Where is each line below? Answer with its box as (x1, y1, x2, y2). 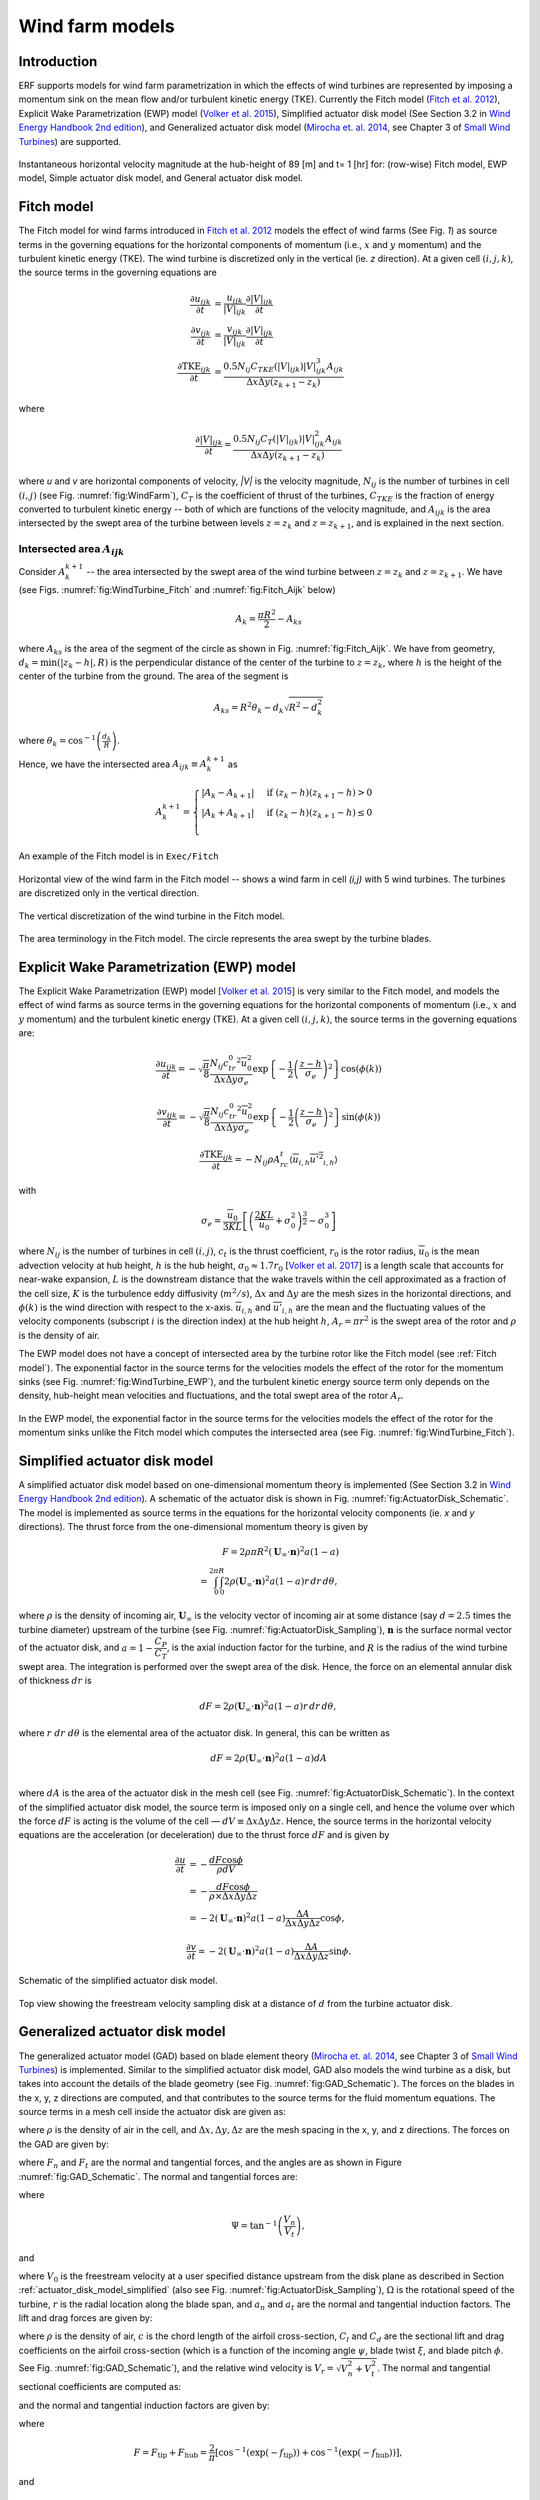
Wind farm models (18, 15, 175, 37)
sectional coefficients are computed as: (18, 2381, 182, 2393)
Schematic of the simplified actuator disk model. (18, 1975, 218, 1987)
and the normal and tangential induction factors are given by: (18, 2399, 270, 2411)
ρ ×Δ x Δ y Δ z (208, 1890, 258, 1902)
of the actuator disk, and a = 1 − (18, 1641, 154, 1654)
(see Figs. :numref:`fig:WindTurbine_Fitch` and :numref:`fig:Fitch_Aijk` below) (18, 584, 337, 596)
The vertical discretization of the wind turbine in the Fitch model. (18, 910, 285, 922)
